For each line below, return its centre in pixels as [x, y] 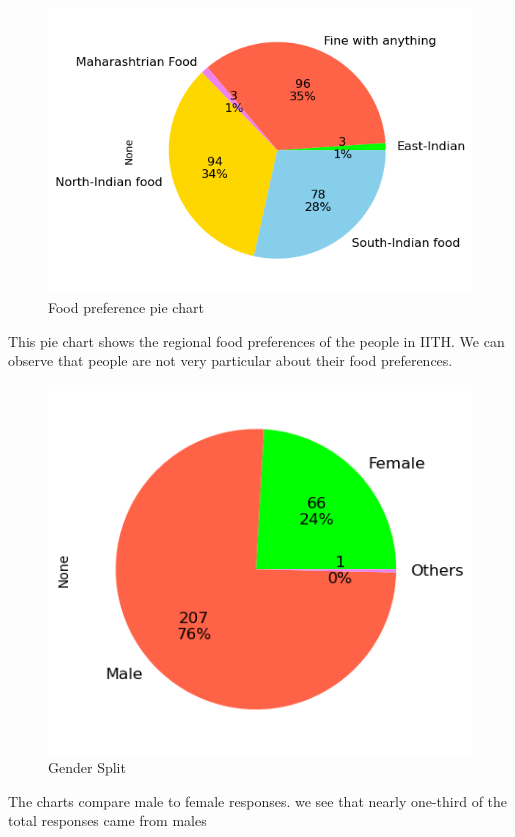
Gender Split [87, 767]
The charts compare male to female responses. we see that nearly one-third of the [258, 800]
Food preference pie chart [126, 306]
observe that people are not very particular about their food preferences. [230, 360]
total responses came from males [107, 820]
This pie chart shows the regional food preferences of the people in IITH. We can [256, 340]
